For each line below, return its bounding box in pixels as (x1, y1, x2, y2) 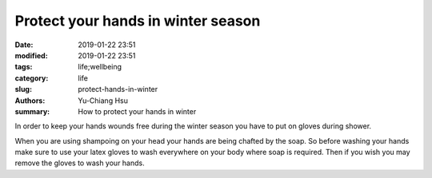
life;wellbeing (78, 62, 122, 72)
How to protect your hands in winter (78, 106, 197, 116)
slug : (14, 85, 32, 94)
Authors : (14, 96, 46, 105)
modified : (14, 50, 48, 60)
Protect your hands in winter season (14, 12, 261, 30)
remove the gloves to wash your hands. (14, 158, 145, 168)
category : (14, 73, 49, 83)
